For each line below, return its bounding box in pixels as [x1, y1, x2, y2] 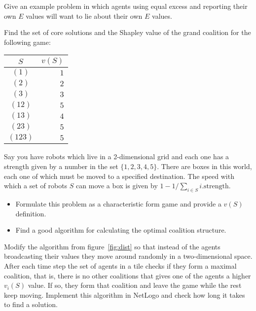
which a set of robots [4, 180, 68, 191]
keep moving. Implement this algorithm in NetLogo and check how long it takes [4, 289, 245, 300]
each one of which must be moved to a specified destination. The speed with [4, 171, 234, 181]
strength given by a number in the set [4, 161, 118, 171]
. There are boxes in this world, [157, 161, 252, 171]
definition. [15, 208, 46, 218]
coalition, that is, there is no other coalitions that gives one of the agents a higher [4, 270, 251, 280]
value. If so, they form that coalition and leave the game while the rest [28, 280, 242, 290]
